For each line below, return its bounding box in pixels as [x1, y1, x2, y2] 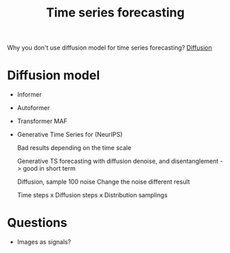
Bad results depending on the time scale [16, 144, 132, 152]
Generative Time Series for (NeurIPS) [16, 131, 123, 139]
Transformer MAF [16, 117, 67, 125]
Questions [7, 215, 67, 231]
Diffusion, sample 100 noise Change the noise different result [16, 177, 190, 186]
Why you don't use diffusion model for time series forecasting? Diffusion [7, 43, 213, 52]
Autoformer [16, 104, 50, 112]
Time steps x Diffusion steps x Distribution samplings [16, 191, 168, 199]
